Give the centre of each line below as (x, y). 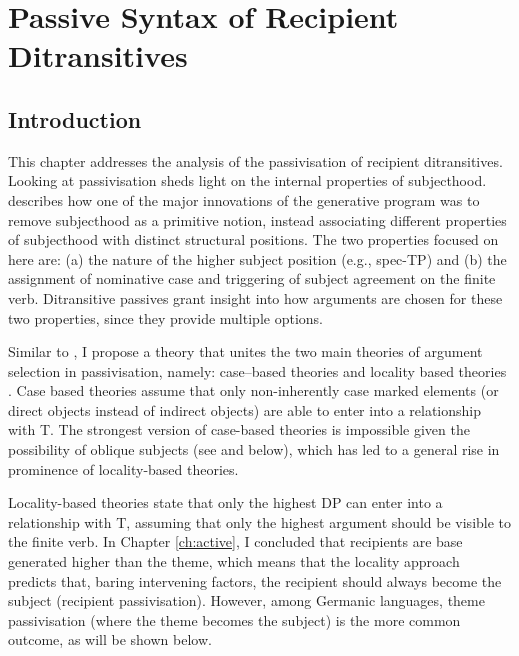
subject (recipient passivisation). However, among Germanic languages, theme (246, 600)
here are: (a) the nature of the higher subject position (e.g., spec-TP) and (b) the (257, 258)
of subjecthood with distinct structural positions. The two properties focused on (253, 239)
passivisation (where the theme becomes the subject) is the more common (234, 619)
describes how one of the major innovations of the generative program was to (244, 199)
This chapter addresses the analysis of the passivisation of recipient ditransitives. (255, 160)
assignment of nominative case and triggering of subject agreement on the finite (252, 278)
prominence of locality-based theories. (123, 468)
